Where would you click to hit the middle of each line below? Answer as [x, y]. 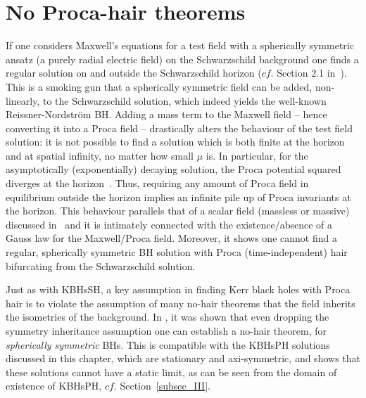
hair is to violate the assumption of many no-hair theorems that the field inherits [181, 303]
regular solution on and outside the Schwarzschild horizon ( [134, 73]
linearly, [23, 100]
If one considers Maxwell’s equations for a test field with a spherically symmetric [180, 45]
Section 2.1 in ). [312, 73]
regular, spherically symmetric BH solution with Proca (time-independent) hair [177, 252]
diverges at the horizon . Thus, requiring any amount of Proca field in [157, 183]
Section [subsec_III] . [165, 386]
